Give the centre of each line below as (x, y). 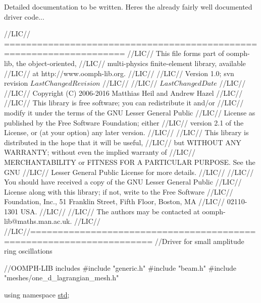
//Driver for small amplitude (199, 241)
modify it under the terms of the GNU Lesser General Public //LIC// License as (130, 112)
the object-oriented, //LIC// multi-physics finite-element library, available (131, 63)
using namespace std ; (37, 295)
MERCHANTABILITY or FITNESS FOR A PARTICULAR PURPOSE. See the (130, 162)
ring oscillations (28, 251)
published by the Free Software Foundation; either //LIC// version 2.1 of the (124, 122)
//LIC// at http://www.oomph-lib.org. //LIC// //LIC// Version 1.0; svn (119, 73)
